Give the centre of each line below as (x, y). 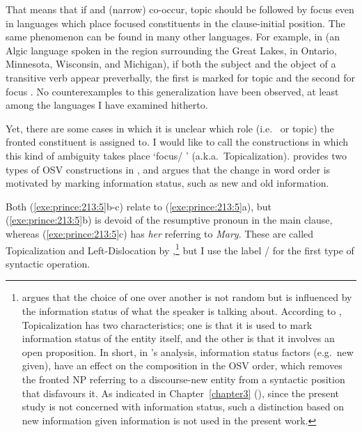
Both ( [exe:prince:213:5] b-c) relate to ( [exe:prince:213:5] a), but (139, 206)
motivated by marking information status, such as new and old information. (167, 183)
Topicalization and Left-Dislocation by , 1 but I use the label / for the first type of (180, 249)
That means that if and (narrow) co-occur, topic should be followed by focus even (180, 9)
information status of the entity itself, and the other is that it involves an (178, 338)
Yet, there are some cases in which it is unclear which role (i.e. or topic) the (170, 128)
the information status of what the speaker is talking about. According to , (182, 310)
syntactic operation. (48, 263)
